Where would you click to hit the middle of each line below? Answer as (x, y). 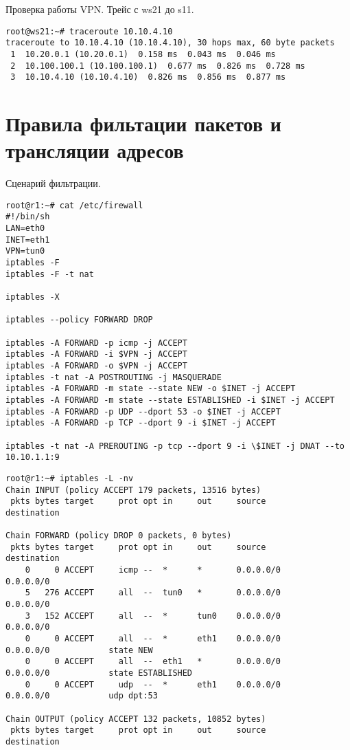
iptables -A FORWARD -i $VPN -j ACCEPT (96, 354)
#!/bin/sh (28, 217)
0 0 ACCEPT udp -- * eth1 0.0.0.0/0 (153, 684)
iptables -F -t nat (50, 274)
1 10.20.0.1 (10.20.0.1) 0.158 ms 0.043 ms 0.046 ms (143, 54)
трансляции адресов (95, 150)
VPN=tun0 (25, 251)
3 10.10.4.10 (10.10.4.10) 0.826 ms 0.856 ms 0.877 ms (148, 77)
